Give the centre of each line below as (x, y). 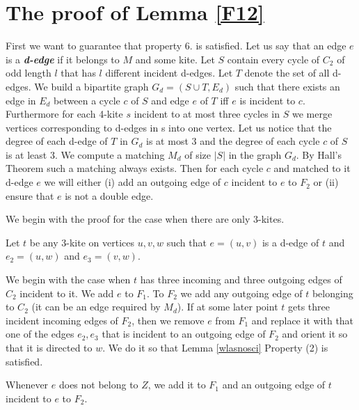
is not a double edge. (109, 195)
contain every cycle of (273, 59)
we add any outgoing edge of (241, 293)
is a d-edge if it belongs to (63, 59)
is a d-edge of (290, 242)
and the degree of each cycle (260, 141)
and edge (170, 100)
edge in (21, 100)
